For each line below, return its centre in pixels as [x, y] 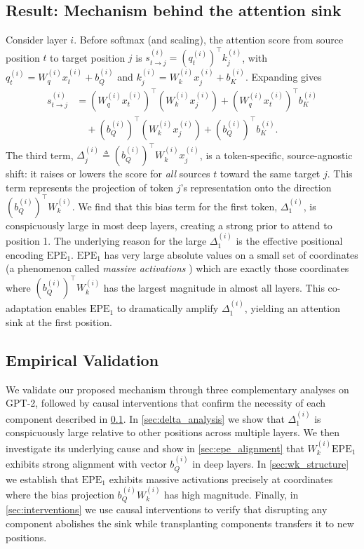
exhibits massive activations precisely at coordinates [221, 479]
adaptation [29, 308]
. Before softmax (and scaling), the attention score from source [209, 40]
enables [71, 308]
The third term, [40, 155]
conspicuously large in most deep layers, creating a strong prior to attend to [169, 225]
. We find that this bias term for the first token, [175, 206]
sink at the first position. [59, 321]
